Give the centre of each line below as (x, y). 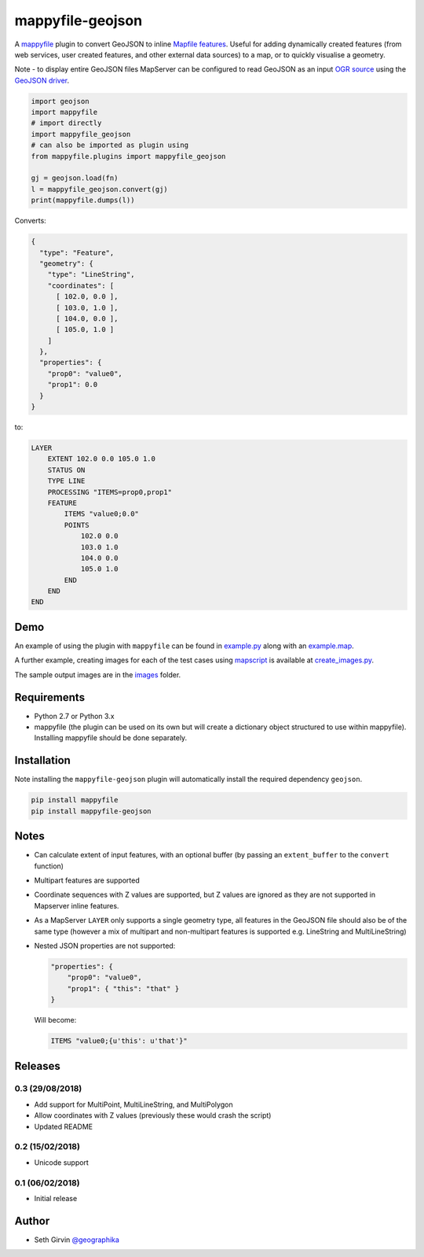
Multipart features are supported (87, 880)
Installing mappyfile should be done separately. (111, 738)
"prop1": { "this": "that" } (123, 988)
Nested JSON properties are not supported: (105, 946)
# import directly (66, 123)
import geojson (60, 101)
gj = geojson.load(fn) (75, 178)
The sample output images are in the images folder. (98, 675)
